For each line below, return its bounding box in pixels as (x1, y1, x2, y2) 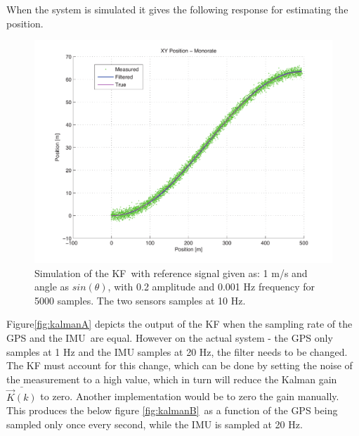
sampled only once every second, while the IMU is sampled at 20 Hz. (6, 416, 303, 431)
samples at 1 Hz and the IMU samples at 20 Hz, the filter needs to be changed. (6, 344, 348, 359)
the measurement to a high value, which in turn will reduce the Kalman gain (6, 371, 337, 386)
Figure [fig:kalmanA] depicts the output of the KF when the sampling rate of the (6, 316, 353, 331)
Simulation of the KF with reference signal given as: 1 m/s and (34, 265, 308, 280)
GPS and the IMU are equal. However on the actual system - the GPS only (6, 330, 333, 345)
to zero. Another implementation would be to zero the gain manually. (40, 389, 339, 404)
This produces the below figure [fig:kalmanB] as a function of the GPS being (6, 403, 338, 418)
